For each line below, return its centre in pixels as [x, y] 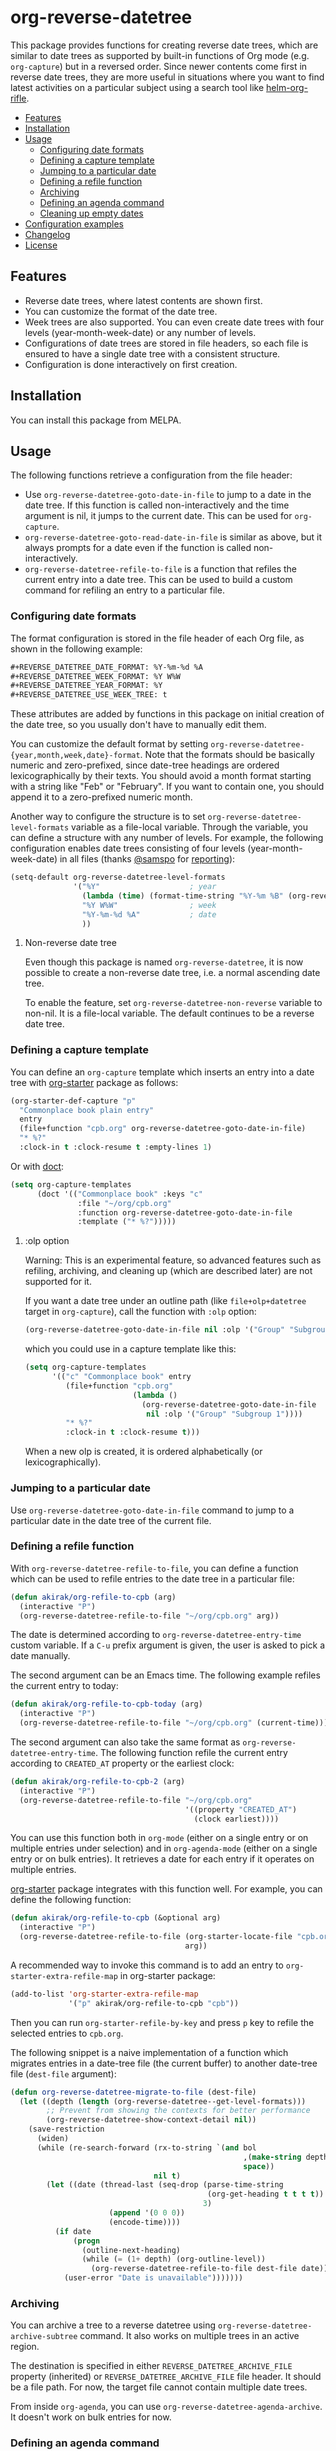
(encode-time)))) [145, 2222]
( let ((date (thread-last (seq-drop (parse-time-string [165, 2185]
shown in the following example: [76, 648]
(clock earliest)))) [236, 1819]
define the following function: [71, 1900]
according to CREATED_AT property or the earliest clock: [122, 1763]
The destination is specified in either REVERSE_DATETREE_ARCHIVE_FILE [151, 2366]
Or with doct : [37, 1166]
